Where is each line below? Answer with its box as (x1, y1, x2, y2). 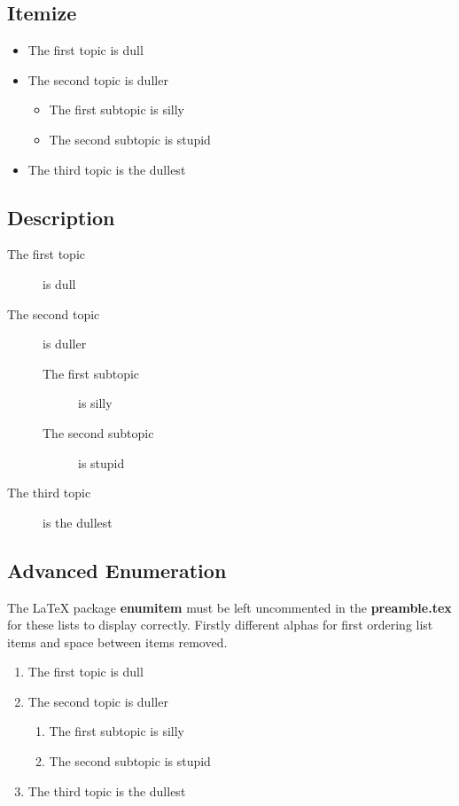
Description (7, 203, 115, 231)
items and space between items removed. (7, 632, 228, 651)
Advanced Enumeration (7, 556, 227, 583)
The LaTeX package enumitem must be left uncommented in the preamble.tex (7, 598, 452, 616)
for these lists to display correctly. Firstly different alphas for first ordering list (7, 615, 433, 634)
